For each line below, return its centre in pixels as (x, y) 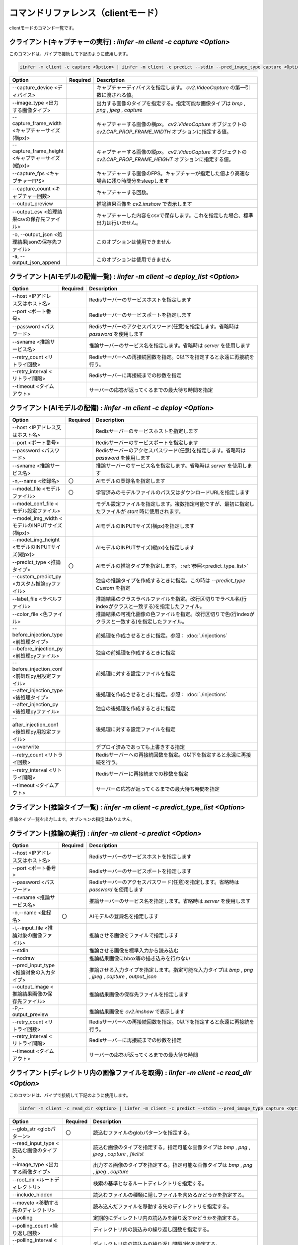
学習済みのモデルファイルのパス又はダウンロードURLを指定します (173, 493)
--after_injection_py (35, 705)
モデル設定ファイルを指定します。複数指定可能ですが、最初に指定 (173, 504)
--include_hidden (32, 1194)
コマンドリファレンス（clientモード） (86, 13)
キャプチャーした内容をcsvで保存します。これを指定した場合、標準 (175, 216)
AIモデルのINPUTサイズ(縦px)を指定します (145, 548)
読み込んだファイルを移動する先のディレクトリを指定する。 (162, 1206)
